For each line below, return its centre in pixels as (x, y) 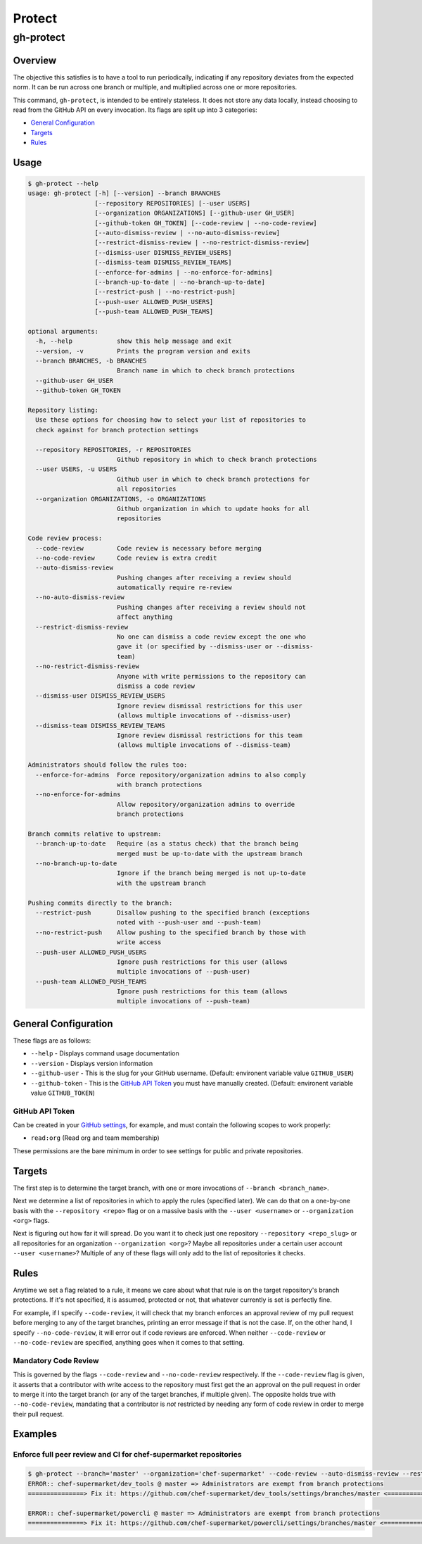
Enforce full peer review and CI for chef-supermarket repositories (127, 1455)
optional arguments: (63, 331)
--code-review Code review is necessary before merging (148, 548)
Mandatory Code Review (56, 1360)
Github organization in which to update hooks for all (213, 508)
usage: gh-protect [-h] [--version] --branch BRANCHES (124, 193)
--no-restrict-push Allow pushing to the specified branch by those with (171, 932)
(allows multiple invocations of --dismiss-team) (204, 745)
